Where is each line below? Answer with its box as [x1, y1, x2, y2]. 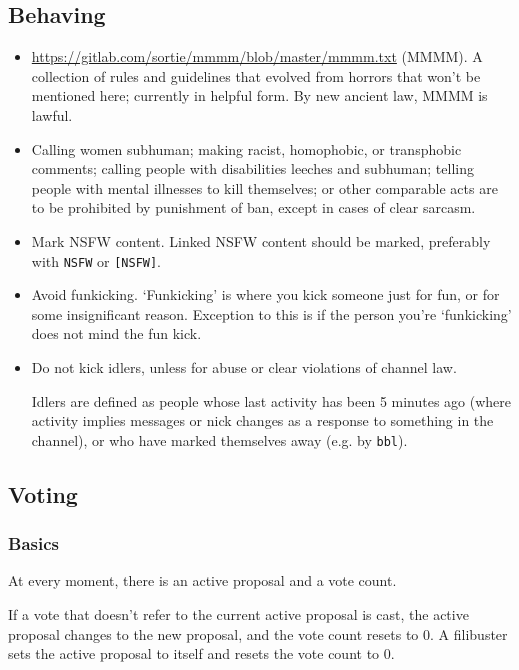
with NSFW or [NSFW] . [31, 250, 162, 271]
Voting [8, 478, 78, 509]
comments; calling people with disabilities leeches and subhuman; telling [31, 158, 474, 179]
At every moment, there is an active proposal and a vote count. [8, 570, 397, 591]
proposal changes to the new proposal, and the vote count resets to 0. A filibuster [8, 623, 508, 644]
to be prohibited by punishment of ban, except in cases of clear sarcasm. [31, 197, 476, 218]
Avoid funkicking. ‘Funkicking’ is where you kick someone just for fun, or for [31, 284, 500, 305]
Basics [8, 531, 59, 556]
